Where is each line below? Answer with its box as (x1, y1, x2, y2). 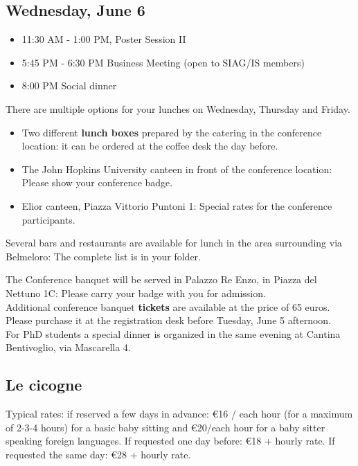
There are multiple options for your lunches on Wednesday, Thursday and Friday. (6, 101, 350, 116)
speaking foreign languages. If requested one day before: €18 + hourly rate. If (6, 433, 335, 448)
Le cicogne (6, 374, 82, 395)
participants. (21, 212, 75, 226)
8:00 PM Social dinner (21, 78, 117, 93)
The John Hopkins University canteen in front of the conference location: (21, 161, 332, 176)
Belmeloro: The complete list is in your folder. (6, 249, 202, 263)
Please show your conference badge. (21, 175, 173, 190)
